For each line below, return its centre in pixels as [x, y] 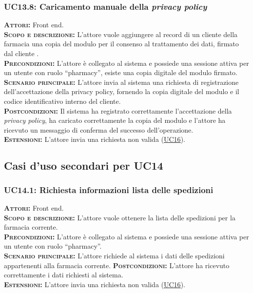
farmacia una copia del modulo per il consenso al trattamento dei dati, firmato [121, 44]
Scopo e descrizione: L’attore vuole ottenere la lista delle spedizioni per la [120, 217]
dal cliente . [21, 53]
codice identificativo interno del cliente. [62, 101]
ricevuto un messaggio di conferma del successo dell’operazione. [99, 129]
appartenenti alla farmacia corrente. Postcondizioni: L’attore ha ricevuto [117, 265]
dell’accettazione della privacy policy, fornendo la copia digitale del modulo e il [122, 91]
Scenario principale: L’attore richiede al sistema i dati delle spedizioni [114, 255]
